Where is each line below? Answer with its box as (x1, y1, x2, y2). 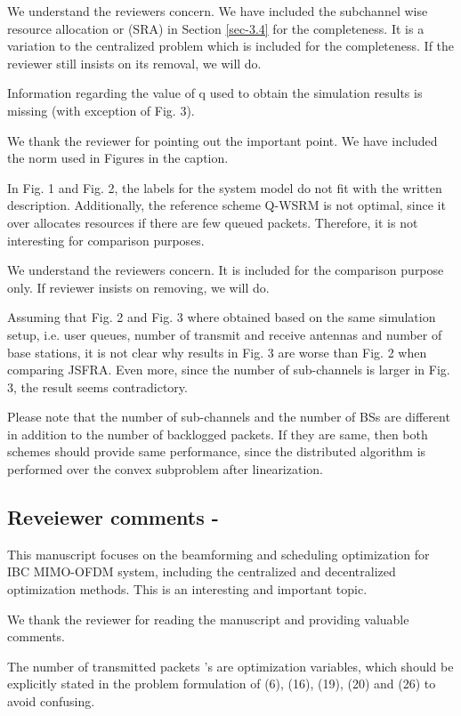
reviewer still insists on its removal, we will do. (7, 53, 262, 72)
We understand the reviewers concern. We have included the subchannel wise (7, 2, 428, 20)
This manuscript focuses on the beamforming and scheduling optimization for (7, 544, 430, 563)
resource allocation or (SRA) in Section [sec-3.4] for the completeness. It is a (7, 19, 425, 37)
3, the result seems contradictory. (7, 377, 188, 396)
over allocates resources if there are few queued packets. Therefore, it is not (7, 213, 418, 231)
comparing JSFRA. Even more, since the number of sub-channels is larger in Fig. (7, 360, 450, 379)
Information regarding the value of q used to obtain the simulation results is (7, 84, 423, 102)
